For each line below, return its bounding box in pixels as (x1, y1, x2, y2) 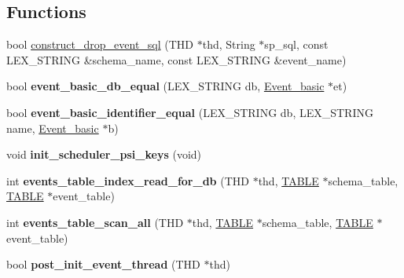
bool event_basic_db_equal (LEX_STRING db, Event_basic (6, 78, 325, 94)
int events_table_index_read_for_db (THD (6, 172, 249, 188)
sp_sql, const (264, 36, 329, 53)
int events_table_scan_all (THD (6, 214, 184, 230)
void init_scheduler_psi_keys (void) (6, 146, 202, 163)
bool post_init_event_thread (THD (6, 256, 200, 273)
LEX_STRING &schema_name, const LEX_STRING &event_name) (6, 51, 347, 68)
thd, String (202, 36, 255, 53)
